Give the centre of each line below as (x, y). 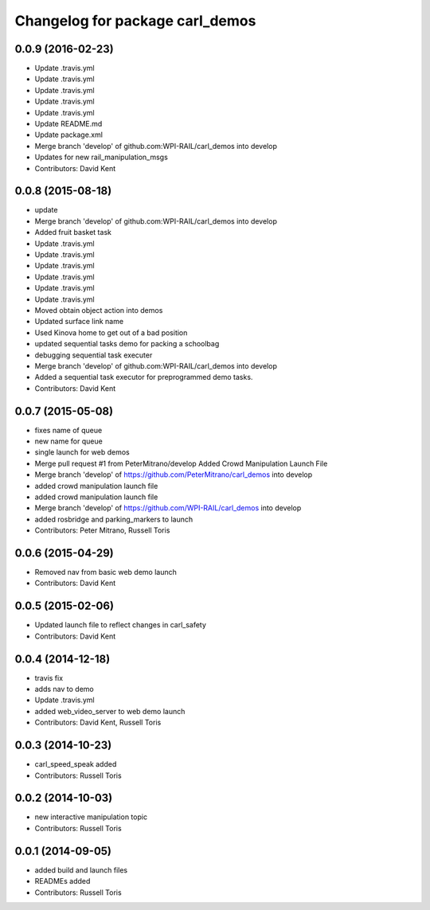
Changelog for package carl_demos (135, 21)
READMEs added (63, 881)
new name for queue (68, 441)
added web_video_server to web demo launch (110, 711)
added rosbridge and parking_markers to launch (114, 519)
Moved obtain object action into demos (99, 310)
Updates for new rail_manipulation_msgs (102, 157)
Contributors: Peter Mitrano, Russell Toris (102, 530)
